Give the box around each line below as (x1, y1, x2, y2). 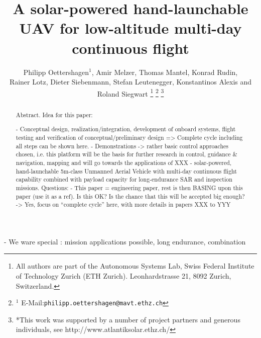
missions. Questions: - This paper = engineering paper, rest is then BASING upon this (16, 183, 243, 192)
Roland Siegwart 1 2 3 (97, 87, 164, 99)
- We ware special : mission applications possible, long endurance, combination (4, 236, 246, 246)
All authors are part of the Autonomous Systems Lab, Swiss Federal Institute (16, 261, 254, 271)
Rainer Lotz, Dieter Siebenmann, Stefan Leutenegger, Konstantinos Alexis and (9, 76, 252, 87)
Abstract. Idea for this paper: (16, 110, 93, 119)
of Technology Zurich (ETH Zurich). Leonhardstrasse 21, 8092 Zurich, (16, 271, 231, 281)
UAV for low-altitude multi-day (19, 18, 242, 38)
